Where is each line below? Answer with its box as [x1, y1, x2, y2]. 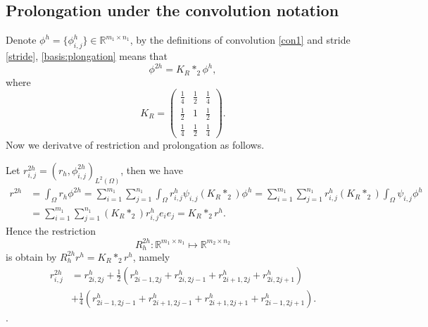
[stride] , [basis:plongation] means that [6, 49, 168, 63]
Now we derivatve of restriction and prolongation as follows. [6, 137, 265, 152]
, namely [132, 249, 170, 264]
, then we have [120, 162, 183, 177]
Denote [6, 32, 37, 47]
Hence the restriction [6, 223, 96, 238]
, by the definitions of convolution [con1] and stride [130, 32, 351, 47]
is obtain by [6, 249, 57, 264]
